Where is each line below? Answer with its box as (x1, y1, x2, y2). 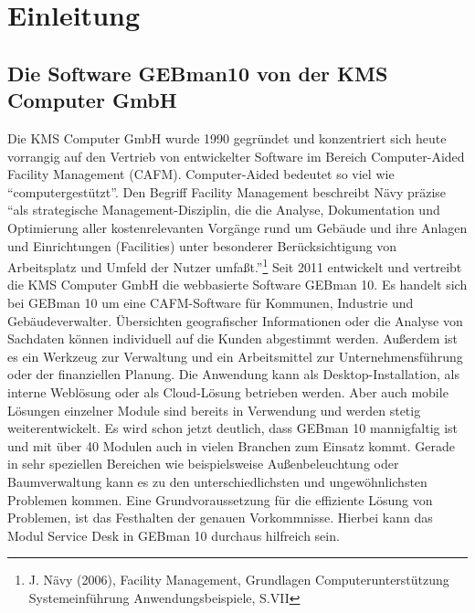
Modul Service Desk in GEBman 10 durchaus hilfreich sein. (7, 525, 340, 544)
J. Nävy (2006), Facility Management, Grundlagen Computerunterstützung (28, 570, 449, 589)
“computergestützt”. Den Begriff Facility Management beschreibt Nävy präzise (7, 182, 447, 201)
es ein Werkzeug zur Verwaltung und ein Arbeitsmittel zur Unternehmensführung (7, 346, 463, 365)
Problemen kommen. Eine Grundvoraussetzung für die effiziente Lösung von (7, 490, 433, 509)
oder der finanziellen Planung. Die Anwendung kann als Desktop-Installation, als (7, 365, 459, 384)
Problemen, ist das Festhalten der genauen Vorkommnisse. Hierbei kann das (7, 508, 433, 527)
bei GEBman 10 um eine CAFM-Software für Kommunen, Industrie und (7, 292, 414, 312)
